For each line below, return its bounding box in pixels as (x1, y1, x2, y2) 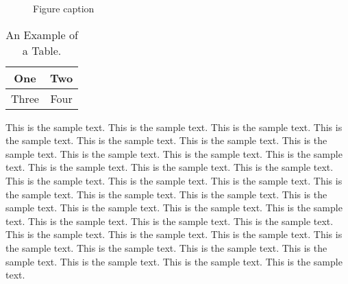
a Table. (22, 42, 62, 58)
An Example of (5, 26, 78, 43)
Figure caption (33, 1, 95, 15)
